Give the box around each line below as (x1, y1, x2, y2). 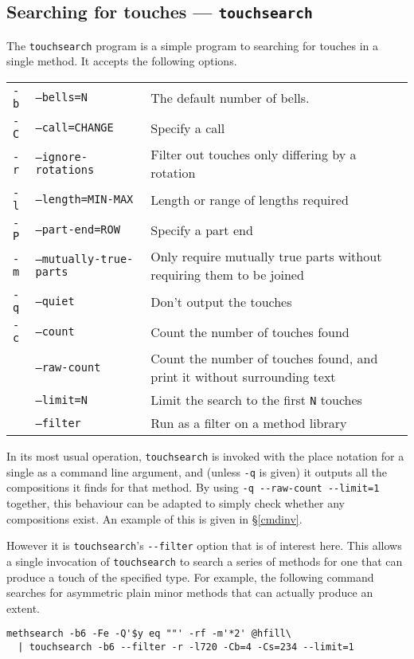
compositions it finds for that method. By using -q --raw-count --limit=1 (6, 479, 380, 496)
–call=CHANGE (35, 121, 114, 135)
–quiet (35, 295, 75, 308)
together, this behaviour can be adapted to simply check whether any (6, 495, 345, 511)
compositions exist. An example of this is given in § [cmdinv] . (6, 510, 303, 527)
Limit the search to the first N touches (150, 390, 362, 410)
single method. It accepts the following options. (6, 53, 237, 69)
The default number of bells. (150, 88, 310, 107)
